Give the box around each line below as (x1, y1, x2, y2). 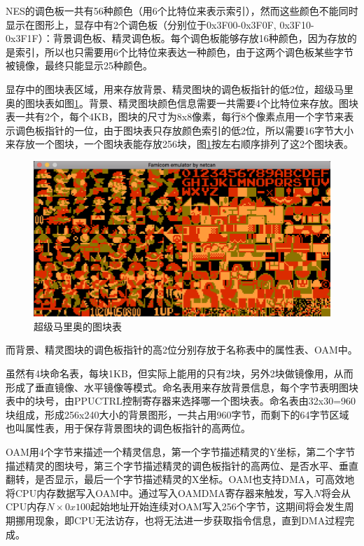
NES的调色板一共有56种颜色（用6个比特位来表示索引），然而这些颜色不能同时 (6, 3, 358, 17)
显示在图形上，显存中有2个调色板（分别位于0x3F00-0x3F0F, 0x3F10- (6, 17, 314, 31)
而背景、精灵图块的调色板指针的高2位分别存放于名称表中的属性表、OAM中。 (6, 342, 358, 357)
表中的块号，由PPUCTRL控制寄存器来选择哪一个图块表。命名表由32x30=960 (6, 393, 356, 408)
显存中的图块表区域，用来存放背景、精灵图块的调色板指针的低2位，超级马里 (6, 81, 353, 96)
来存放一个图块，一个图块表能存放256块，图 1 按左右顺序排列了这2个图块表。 (6, 136, 353, 151)
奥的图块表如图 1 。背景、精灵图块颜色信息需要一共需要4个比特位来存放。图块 (6, 95, 358, 110)
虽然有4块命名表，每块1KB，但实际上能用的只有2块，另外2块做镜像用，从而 (6, 366, 353, 381)
